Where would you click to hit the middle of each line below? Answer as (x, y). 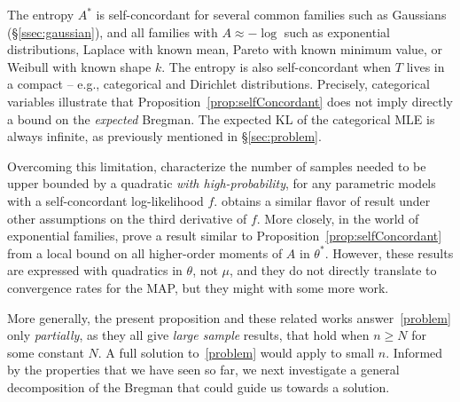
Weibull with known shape (79, 66)
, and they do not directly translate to (333, 270)
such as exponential (337, 32)
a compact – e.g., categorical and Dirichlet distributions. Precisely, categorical (218, 84)
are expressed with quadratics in (95, 270)
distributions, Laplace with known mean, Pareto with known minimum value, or (225, 49)
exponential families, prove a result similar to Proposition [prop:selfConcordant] (225, 236)
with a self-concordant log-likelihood (105, 200)
